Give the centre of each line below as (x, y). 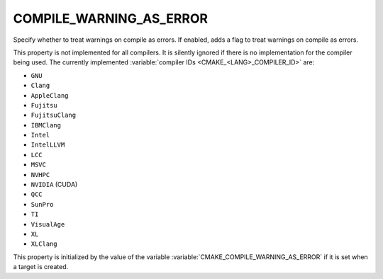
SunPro (42, 204)
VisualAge (48, 224)
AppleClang (50, 95)
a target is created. (41, 267)
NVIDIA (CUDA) (54, 185)
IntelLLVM (48, 145)
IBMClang (46, 125)
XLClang (44, 244)
